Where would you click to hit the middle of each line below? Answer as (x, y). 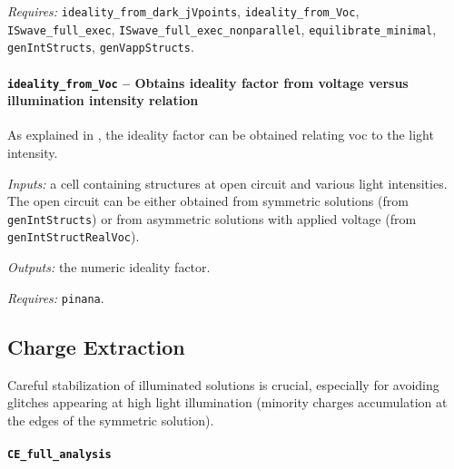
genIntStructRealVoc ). (74, 236)
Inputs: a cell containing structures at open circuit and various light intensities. (227, 183)
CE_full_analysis (59, 454)
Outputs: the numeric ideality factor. (109, 267)
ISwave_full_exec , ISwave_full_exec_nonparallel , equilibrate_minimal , (222, 29)
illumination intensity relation (103, 100)
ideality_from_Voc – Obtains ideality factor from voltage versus (208, 82)
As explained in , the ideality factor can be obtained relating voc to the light (221, 135)
